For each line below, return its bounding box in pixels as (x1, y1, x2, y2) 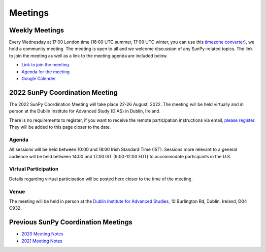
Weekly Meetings (9, 26, 64, 34)
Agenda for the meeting (21, 69, 70, 75)
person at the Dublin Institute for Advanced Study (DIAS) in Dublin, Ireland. (9, 108, 161, 114)
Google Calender (21, 76, 56, 82)
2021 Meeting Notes (21, 238, 63, 244)
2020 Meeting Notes (21, 231, 64, 237)
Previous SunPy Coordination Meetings (9, 218, 133, 226)
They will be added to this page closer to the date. (9, 124, 111, 130)
